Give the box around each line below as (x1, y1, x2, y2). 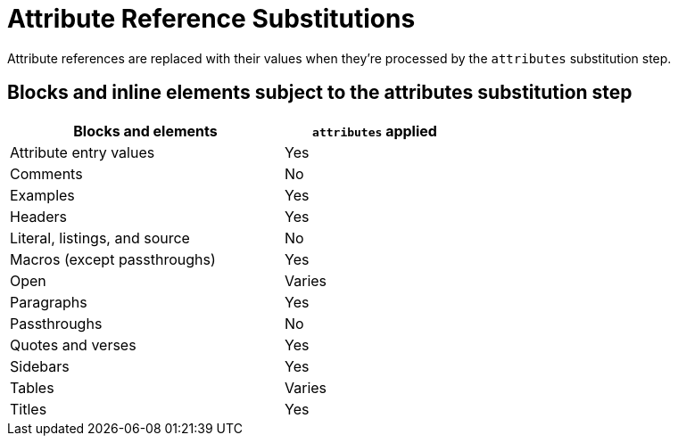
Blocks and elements (73, 121, 218, 140)
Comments (10, 164, 83, 183)
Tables (10, 378, 54, 397)
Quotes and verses (10, 335, 136, 354)
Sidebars (10, 357, 70, 375)
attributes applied (312, 121, 437, 140)
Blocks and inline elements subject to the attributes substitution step (7, 81, 633, 104)
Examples (10, 185, 75, 204)
